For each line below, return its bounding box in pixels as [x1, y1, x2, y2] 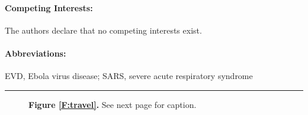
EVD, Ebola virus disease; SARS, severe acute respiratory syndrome [5, 70, 253, 82]
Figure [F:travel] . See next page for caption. [28, 98, 197, 110]
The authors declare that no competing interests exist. [5, 24, 202, 36]
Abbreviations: [5, 47, 66, 59]
